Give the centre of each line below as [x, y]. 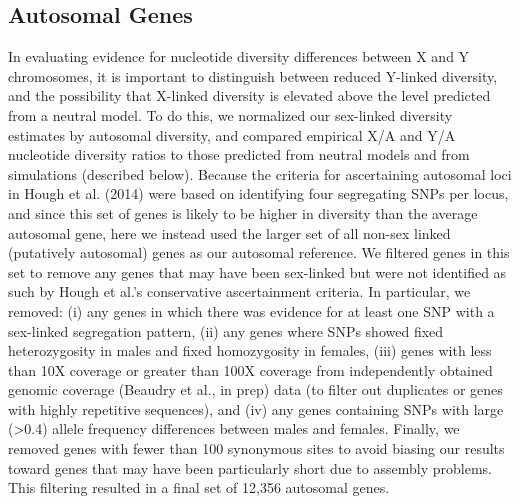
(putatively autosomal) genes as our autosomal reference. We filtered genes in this [259, 252]
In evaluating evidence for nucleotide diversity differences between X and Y [239, 56]
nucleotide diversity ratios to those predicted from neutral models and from [239, 154]
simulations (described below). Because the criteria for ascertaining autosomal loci [260, 173]
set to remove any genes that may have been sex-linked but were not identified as [257, 271]
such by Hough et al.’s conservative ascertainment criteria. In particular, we [239, 291]
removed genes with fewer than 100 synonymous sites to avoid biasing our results [256, 448]
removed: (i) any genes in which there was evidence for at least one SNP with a [251, 310]
